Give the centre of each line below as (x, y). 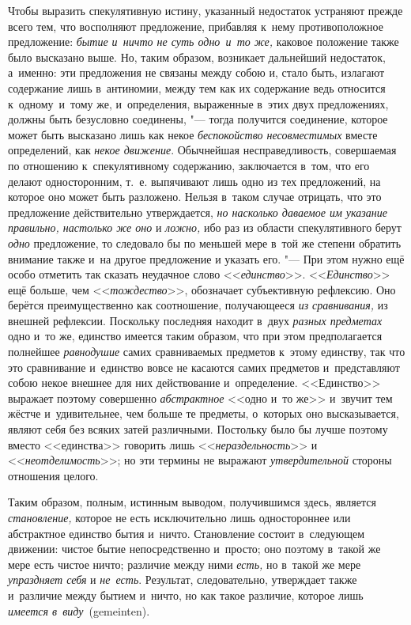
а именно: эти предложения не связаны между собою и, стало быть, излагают (196, 72)
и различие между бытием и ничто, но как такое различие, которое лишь (186, 595)
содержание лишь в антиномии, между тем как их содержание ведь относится (197, 87)
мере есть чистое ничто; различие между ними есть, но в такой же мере (185, 564)
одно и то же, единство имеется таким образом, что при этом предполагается (195, 336)
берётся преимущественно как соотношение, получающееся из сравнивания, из (198, 305)
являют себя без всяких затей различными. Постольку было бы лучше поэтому (198, 429)
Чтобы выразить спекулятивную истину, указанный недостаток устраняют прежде (205, 10)
